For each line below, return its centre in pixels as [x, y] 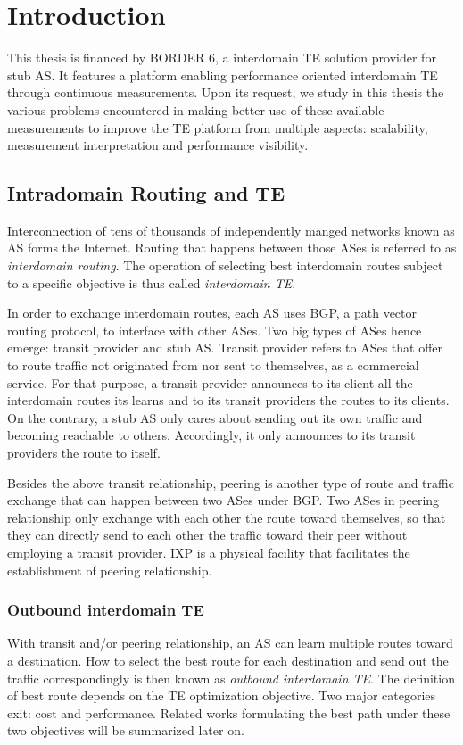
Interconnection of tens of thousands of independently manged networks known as [231, 230]
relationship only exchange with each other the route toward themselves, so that [227, 517]
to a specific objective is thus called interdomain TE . [152, 282]
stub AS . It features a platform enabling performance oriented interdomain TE [223, 74]
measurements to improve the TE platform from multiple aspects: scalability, [218, 127]
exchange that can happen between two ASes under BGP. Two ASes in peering [223, 500]
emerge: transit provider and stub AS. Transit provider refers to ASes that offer [225, 348]
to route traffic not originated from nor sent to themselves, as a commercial [213, 365]
